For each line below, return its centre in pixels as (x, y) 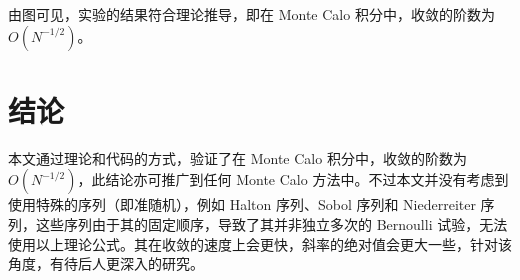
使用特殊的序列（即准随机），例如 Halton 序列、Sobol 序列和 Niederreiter (242, 204)
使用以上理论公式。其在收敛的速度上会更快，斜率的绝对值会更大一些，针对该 (260, 243)
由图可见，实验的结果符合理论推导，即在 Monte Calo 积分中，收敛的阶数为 (251, 14)
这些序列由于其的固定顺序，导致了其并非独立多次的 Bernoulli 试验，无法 (271, 223)
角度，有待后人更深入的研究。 (106, 263)
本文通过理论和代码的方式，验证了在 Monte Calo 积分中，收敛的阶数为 (237, 157)
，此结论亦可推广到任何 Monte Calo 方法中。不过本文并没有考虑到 (293, 179)
